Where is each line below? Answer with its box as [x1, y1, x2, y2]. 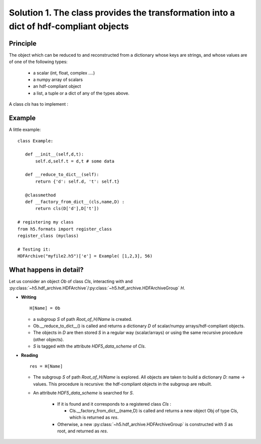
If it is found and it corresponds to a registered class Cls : [57, 401, 172, 407]
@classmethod [25, 192, 56, 198]
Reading [21, 352, 38, 358]
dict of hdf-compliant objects [9, 21, 129, 32]
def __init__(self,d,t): [25, 152, 84, 157]
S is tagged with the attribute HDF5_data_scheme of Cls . [33, 343, 146, 349]
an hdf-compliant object [33, 83, 81, 89]
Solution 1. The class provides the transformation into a [9, 7, 235, 18]
